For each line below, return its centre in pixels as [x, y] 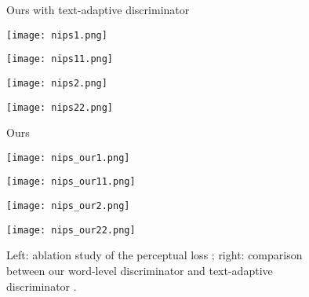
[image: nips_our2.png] [68, 206]
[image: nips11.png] [60, 59]
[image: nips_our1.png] [68, 158]
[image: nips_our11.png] [71, 182]
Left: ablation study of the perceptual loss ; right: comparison [154, 255]
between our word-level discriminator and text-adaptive [140, 271]
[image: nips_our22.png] [71, 230]
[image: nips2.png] [57, 83]
